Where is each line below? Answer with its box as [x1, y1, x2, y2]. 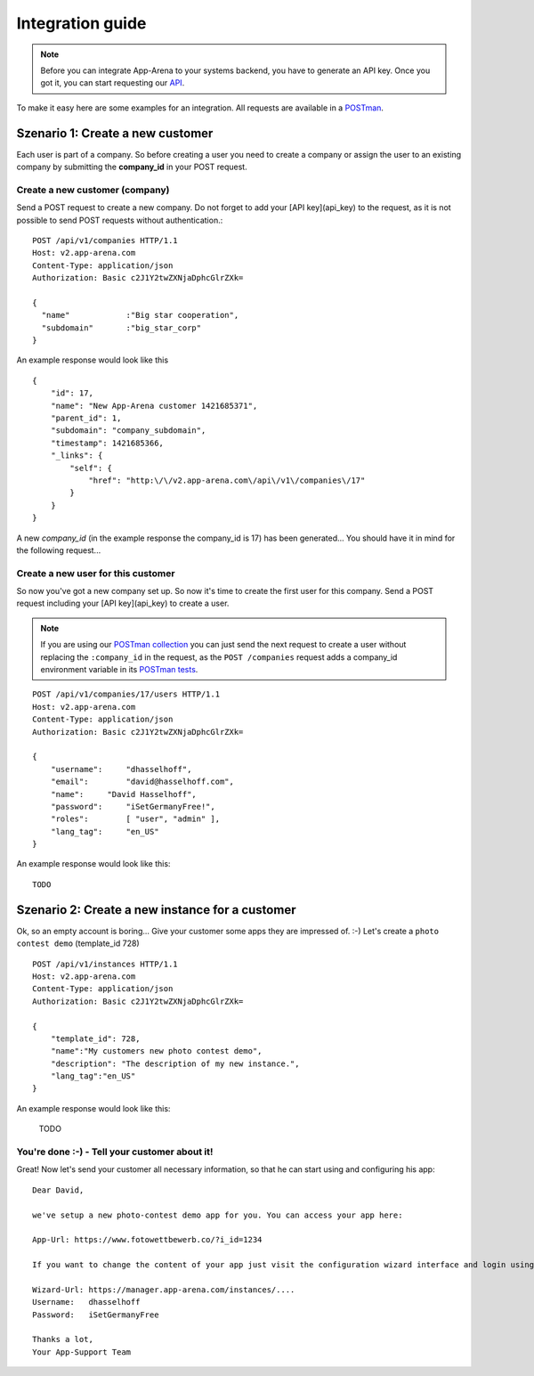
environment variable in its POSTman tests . [40, 664, 198, 675]
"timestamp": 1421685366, [50, 437, 165, 448]
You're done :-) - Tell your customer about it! [16, 1145, 214, 1158]
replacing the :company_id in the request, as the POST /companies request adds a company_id [40, 651, 398, 663]
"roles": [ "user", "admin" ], [50, 814, 221, 824]
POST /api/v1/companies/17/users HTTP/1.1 [32, 689, 221, 699]
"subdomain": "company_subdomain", [50, 426, 206, 436]
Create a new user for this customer [16, 566, 175, 579]
